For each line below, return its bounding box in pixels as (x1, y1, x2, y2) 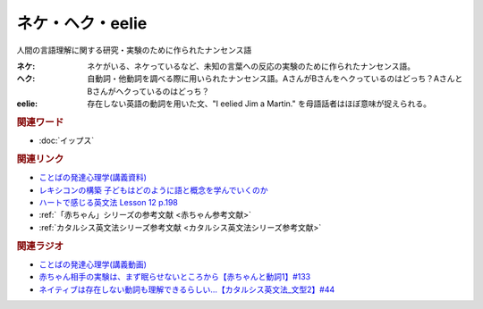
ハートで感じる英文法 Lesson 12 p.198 (38, 196, 179, 207)
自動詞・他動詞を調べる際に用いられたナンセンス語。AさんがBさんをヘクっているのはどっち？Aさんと (87, 73, 463, 84)
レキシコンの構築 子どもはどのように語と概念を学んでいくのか (38, 184, 268, 196)
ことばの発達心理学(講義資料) (38, 172, 148, 183)
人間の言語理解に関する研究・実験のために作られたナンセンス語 (16, 45, 252, 55)
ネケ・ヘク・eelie (16, 13, 148, 33)
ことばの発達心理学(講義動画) (38, 259, 148, 270)
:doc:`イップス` (38, 135, 95, 146)
